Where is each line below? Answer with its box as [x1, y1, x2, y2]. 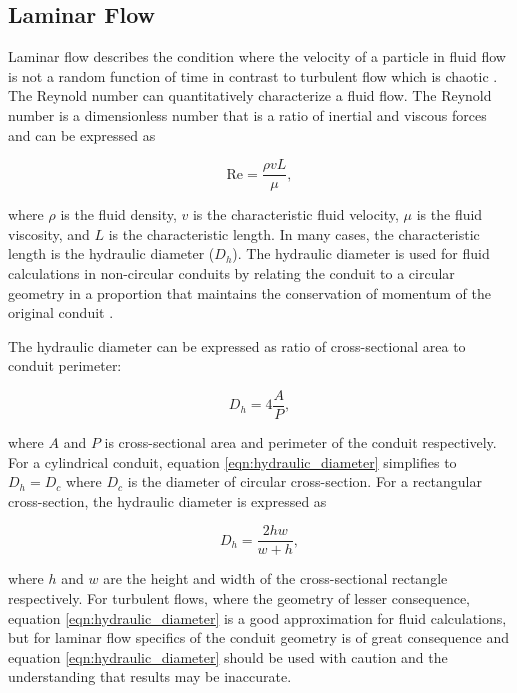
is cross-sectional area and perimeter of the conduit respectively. [104, 432, 497, 453]
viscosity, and [8, 223, 90, 244]
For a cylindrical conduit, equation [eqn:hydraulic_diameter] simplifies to [8, 451, 457, 472]
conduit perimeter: [8, 355, 122, 376]
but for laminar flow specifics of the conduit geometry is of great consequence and [8, 627, 509, 648]
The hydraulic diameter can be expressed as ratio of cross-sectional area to [8, 335, 466, 356]
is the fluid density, [60, 204, 177, 225]
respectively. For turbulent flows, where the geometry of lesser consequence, [8, 588, 470, 609]
